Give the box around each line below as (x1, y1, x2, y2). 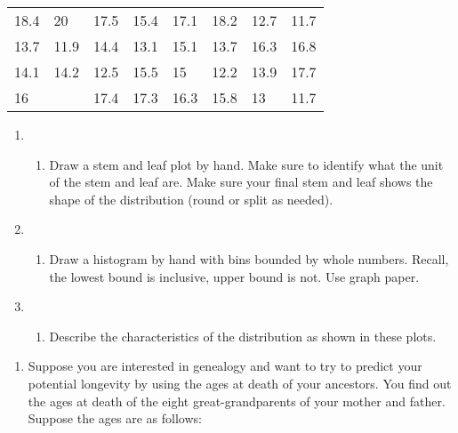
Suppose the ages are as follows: (28, 409, 202, 428)
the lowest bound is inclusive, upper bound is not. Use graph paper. (49, 267, 420, 285)
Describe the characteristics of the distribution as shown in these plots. (49, 326, 437, 345)
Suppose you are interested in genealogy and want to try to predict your (28, 357, 422, 375)
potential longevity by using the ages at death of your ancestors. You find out (28, 373, 452, 392)
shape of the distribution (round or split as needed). (49, 189, 333, 208)
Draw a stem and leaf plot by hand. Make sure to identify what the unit (49, 155, 444, 173)
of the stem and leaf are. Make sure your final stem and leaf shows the (49, 172, 433, 191)
